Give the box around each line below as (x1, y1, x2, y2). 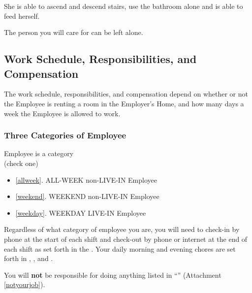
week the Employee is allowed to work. (4, 108, 121, 118)
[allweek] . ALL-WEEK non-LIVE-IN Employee (15, 174, 157, 185)
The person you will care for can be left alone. (4, 27, 143, 37)
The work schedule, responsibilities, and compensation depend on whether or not (4, 89, 249, 99)
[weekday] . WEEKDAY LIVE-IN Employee (15, 207, 146, 218)
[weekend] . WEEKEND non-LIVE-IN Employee (15, 191, 159, 201)
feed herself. (4, 10, 40, 21)
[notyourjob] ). (4, 279, 45, 290)
